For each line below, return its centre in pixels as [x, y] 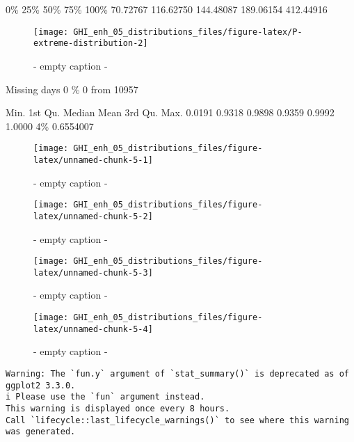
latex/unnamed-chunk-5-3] [93, 273]
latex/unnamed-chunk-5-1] [93, 160]
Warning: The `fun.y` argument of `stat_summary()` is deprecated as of [177, 373]
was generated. [41, 432]
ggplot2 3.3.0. [41, 385]
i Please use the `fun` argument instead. [105, 397]
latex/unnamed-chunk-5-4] [93, 329]
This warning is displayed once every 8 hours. [118, 408]
